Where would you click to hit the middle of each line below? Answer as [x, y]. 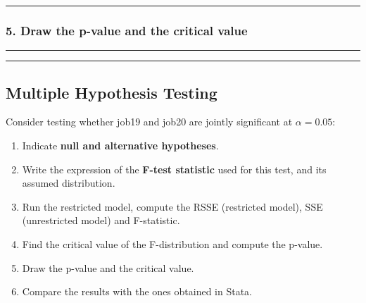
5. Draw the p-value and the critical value [127, 30]
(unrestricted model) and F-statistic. [101, 220]
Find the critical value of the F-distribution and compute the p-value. [172, 243]
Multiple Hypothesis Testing [112, 92]
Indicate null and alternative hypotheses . [120, 146]
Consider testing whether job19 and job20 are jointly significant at [149, 122]
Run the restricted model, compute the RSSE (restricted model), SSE [172, 206]
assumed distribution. [69, 183]
